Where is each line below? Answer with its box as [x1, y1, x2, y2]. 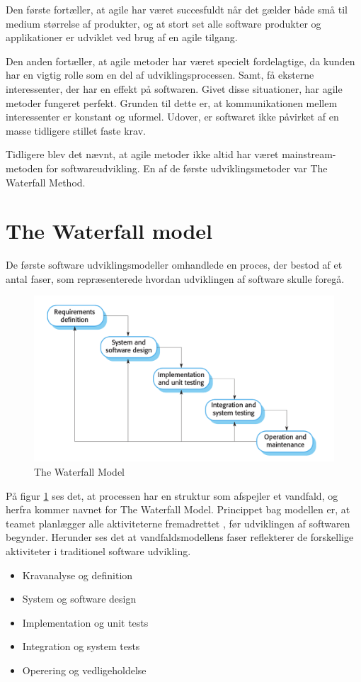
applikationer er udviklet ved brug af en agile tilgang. [6, 30, 238, 45]
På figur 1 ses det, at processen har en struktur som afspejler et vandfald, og [6, 488, 338, 503]
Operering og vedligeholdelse [22, 662, 147, 677]
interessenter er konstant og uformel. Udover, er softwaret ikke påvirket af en [6, 109, 339, 124]
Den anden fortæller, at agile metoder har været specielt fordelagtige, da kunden [6, 53, 355, 68]
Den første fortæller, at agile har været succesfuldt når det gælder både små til [6, 2, 348, 16]
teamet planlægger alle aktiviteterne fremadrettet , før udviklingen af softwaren [6, 515, 350, 530]
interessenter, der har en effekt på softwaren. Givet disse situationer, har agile [6, 81, 343, 96]
